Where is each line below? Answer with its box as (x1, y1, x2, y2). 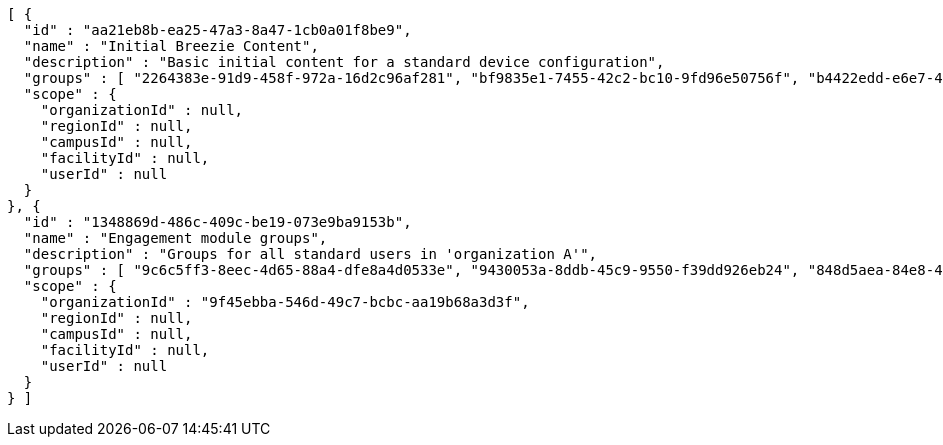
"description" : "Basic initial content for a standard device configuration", (23, 54, 665, 70)
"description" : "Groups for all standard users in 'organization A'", (23, 246, 598, 262)
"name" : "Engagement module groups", (23, 230, 328, 246)
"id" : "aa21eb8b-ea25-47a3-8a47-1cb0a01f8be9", (23, 22, 412, 38)
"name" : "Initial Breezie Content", (23, 38, 319, 54)
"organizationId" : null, (40, 102, 244, 118)
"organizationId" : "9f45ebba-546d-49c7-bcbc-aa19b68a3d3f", (40, 294, 530, 310)
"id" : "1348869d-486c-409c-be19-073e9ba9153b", (23, 214, 412, 230)
